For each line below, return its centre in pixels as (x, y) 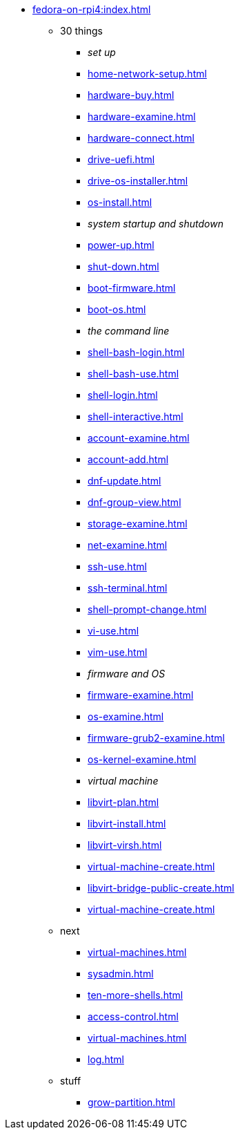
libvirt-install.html (127, 824)
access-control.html (133, 1016)
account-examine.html (139, 438)
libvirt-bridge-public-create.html (161, 888)
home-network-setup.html (147, 74)
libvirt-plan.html (123, 802)
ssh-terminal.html (128, 588)
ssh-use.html (117, 566)
